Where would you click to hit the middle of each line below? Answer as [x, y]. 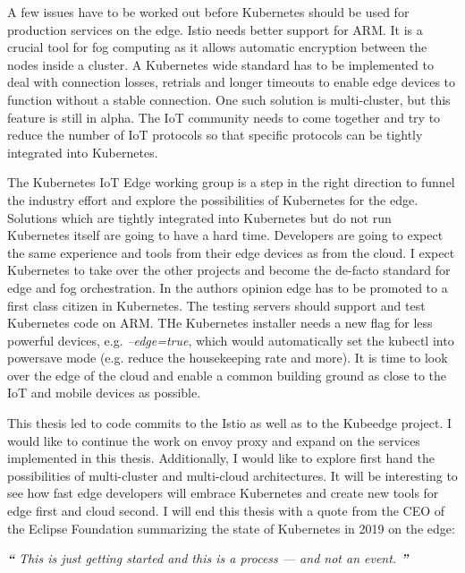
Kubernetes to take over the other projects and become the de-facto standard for [229, 270]
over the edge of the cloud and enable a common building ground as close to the [227, 375]
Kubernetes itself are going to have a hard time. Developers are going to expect [225, 235]
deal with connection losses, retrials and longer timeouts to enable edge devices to [232, 82]
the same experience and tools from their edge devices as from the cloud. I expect [231, 252]
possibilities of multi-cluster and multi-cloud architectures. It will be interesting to [232, 475]
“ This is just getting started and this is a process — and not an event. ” [208, 558]
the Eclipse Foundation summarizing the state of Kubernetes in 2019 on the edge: [231, 528]
